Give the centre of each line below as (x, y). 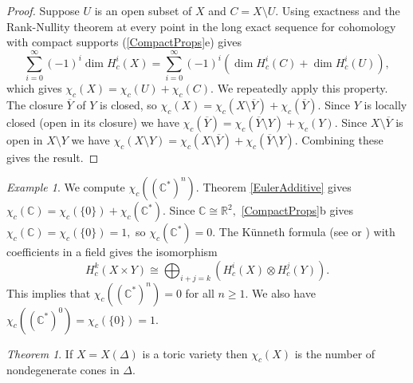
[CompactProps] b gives (297, 210)
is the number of (335, 353)
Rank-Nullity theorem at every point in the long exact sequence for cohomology (201, 26)
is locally (385, 104)
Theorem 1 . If (40, 353)
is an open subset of (143, 10)
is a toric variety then (195, 353)
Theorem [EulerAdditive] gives (277, 187)
